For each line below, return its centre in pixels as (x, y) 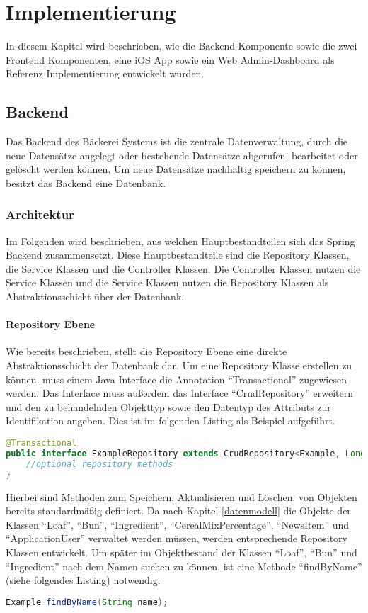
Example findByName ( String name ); (87, 602)
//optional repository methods (99, 464)
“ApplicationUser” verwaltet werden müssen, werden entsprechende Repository (177, 538)
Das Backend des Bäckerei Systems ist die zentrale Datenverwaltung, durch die (177, 141)
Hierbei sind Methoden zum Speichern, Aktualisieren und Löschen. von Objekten (182, 496)
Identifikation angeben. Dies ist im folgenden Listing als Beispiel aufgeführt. (171, 421)
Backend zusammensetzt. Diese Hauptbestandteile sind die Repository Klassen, (178, 255)
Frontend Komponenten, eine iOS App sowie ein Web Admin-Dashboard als (170, 59)
